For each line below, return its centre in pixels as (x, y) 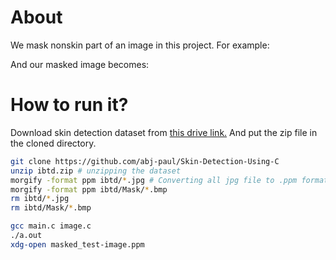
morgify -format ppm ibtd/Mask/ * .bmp (89, 189)
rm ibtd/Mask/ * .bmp (51, 208)
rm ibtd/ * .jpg (40, 199)
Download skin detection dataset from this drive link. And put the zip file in (164, 132)
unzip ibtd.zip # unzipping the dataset (96, 171)
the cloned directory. (53, 143)
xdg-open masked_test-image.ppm (77, 244)
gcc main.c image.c (51, 226)
